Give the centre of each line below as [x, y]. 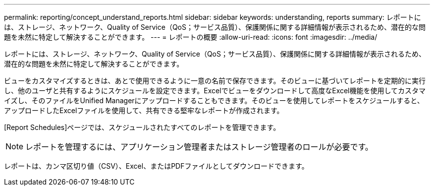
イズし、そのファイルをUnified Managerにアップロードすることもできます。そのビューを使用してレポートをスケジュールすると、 [214, 100]
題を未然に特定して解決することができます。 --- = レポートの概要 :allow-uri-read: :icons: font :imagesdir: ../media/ [191, 37]
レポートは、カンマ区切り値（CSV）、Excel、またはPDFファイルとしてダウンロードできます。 [156, 166]
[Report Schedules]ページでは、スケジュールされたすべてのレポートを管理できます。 [142, 127]
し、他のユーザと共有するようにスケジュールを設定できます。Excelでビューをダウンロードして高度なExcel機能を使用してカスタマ [215, 91]
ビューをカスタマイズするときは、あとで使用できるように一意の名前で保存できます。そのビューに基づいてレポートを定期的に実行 [215, 81]
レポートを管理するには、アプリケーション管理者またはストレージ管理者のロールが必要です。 [199, 147]
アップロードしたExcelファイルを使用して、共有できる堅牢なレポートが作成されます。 [144, 110]
